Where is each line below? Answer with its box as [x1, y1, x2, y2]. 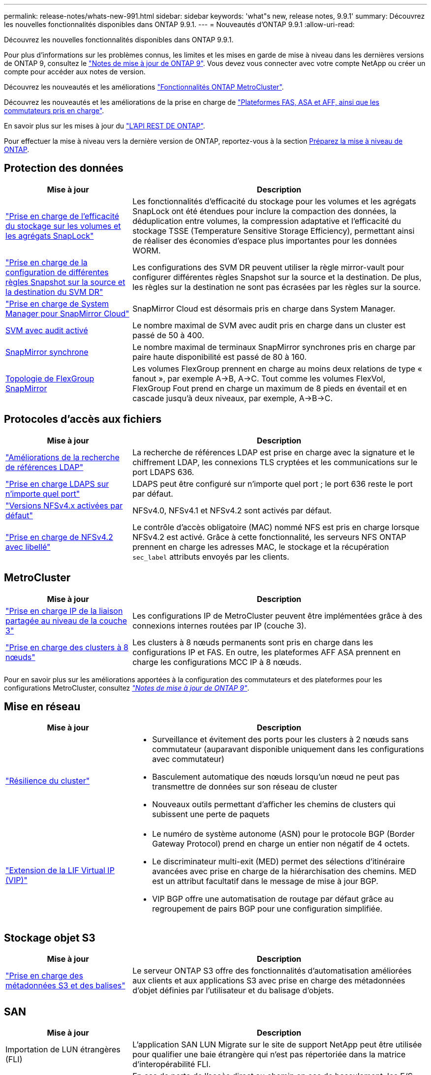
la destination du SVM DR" [5, 286, 103, 297]
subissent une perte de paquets [152, 809, 270, 820]
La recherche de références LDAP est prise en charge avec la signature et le [132, 447, 415, 457]
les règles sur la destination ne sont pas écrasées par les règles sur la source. [132, 282, 421, 292]
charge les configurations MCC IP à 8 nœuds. [132, 657, 302, 667]
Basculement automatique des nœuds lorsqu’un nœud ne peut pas [152, 772, 400, 782]
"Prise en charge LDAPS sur [5, 478, 109, 489]
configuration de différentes [5, 267, 109, 277]
